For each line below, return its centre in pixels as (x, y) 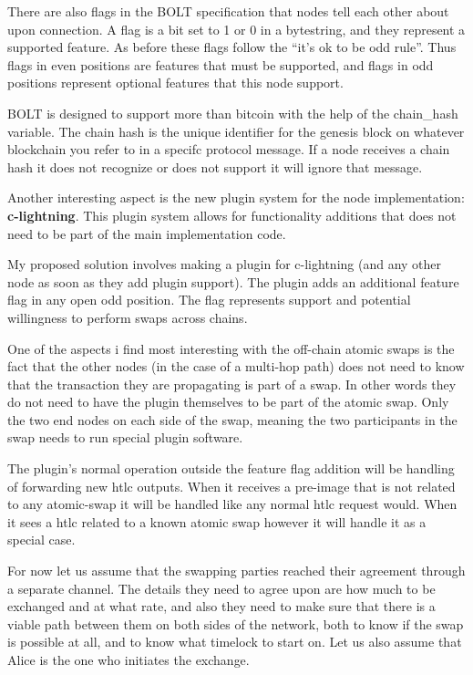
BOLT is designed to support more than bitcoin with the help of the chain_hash (233, 113)
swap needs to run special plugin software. (125, 437)
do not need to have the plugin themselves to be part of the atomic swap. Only (228, 402)
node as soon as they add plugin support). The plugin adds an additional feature (233, 281)
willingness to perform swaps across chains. (128, 317)
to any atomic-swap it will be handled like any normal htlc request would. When (232, 504)
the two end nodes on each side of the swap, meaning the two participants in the (232, 419)
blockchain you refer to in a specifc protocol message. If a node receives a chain (229, 149)
